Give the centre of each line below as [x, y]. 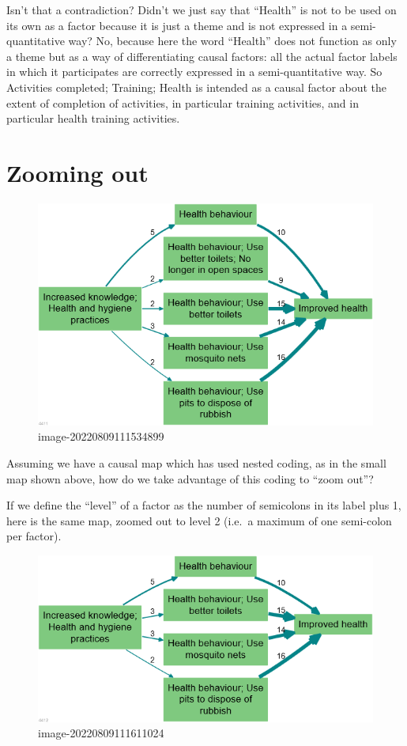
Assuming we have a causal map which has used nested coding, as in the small [196, 463]
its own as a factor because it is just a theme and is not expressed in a [177, 25]
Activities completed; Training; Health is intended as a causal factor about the [197, 87]
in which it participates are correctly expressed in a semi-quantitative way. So [194, 72]
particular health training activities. [93, 118]
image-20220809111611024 [101, 733]
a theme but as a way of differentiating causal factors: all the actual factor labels [202, 56]
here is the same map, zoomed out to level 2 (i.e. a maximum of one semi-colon [199, 520]
